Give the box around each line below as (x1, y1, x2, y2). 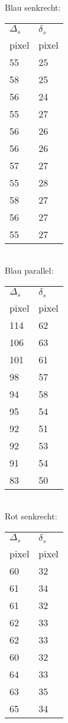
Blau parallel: (5, 264, 54, 277)
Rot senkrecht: (5, 510, 57, 522)
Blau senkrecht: (5, 1, 61, 13)
